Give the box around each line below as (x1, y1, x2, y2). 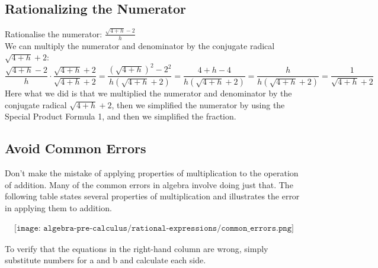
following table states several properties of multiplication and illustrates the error (5, 190, 300, 202)
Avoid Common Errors (5, 139, 146, 157)
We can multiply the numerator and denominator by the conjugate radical (5, 39, 275, 51)
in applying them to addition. (5, 202, 112, 214)
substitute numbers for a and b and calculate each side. (5, 254, 206, 266)
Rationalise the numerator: (5, 27, 102, 40)
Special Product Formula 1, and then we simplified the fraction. (5, 110, 236, 122)
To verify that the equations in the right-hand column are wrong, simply (5, 242, 268, 254)
